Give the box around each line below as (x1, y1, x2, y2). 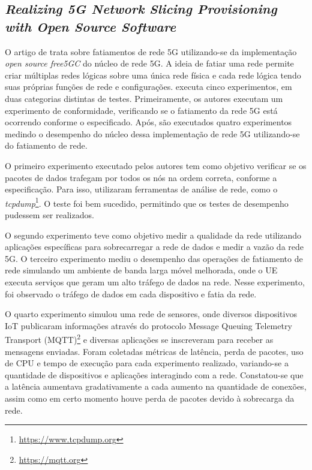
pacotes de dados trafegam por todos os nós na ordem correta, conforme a (5, 171, 277, 183)
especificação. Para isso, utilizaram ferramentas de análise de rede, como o (5, 183, 278, 195)
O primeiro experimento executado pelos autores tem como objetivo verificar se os (5, 159, 307, 171)
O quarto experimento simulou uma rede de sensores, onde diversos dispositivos (5, 308, 297, 320)
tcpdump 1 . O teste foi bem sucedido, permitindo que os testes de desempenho (5, 195, 289, 209)
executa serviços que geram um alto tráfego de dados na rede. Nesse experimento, (5, 275, 305, 288)
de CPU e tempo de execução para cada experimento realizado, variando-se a (5, 357, 289, 369)
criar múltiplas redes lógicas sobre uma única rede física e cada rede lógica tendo (5, 68, 301, 81)
